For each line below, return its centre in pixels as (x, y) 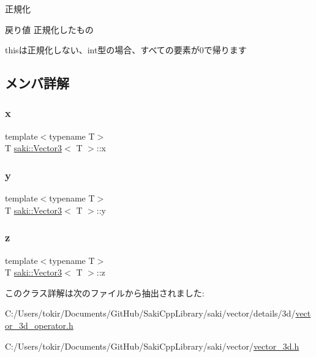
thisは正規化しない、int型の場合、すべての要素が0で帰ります (126, 50)
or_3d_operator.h (39, 325)
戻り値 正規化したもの (49, 29)
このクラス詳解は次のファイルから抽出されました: (105, 292)
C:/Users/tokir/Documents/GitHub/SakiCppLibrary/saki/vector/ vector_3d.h (152, 346)
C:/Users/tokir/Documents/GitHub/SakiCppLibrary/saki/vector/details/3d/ (150, 313)
